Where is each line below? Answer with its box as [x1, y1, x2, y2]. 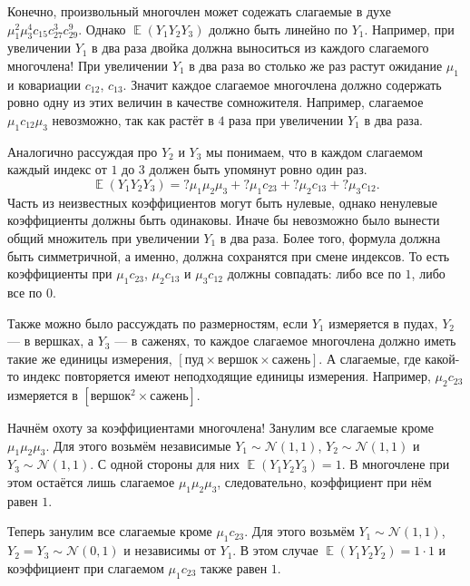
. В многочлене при [341, 454, 450, 474]
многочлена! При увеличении [7, 55, 169, 74]
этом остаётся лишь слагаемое [7, 473, 175, 492]
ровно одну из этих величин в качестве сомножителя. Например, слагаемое [7, 93, 424, 112]
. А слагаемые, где [318, 348, 421, 367]
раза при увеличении [229, 110, 344, 129]
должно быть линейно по [209, 19, 348, 38]
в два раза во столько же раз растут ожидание [189, 55, 443, 74]
